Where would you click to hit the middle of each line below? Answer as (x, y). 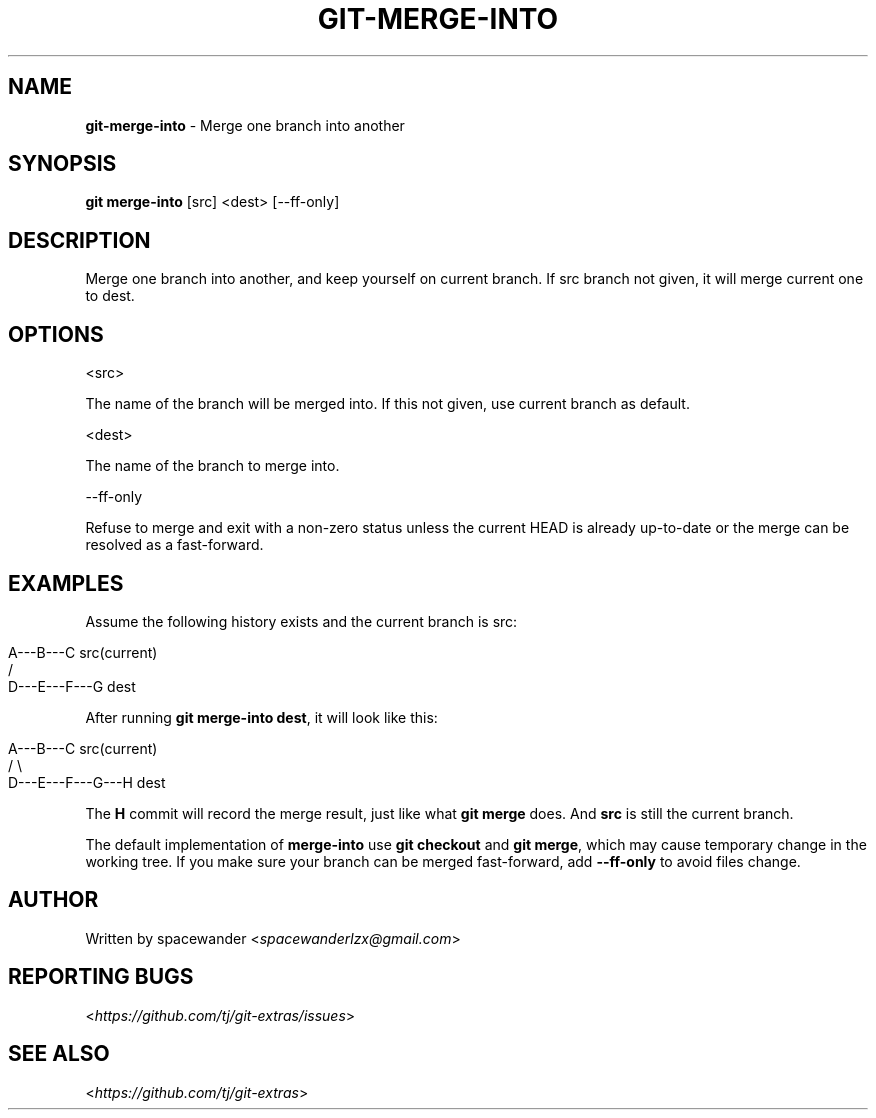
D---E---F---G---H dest (87, 782)
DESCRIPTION (79, 240)
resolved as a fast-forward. (174, 545)
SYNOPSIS (62, 164)
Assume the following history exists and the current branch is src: (301, 621)
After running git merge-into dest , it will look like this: (261, 717)
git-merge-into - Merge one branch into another (245, 125)
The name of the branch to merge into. (212, 466)
